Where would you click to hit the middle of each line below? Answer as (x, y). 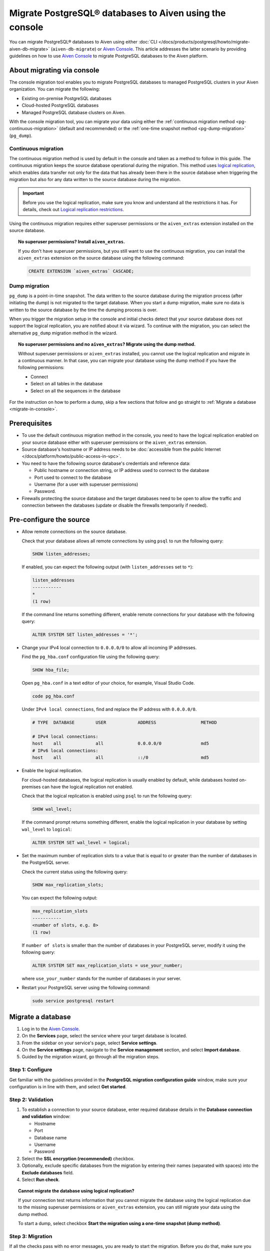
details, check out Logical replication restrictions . (73, 210)
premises (31, 787)
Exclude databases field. (48, 1172)
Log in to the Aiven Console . (51, 1029)
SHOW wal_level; (52, 809)
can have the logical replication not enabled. (87, 787)
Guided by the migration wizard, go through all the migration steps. (91, 1057)
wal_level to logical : (47, 829)
